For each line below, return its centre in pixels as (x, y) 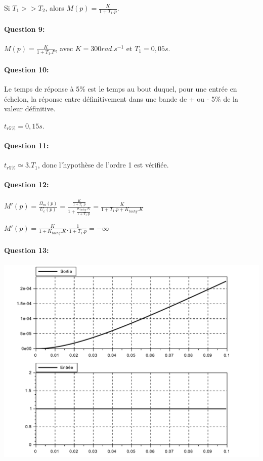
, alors (55, 8)
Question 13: (27, 250)
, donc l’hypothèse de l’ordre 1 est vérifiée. (103, 165)
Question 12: (27, 184)
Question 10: (27, 69)
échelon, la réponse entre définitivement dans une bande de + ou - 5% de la (121, 98)
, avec (64, 48)
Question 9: (25, 29)
